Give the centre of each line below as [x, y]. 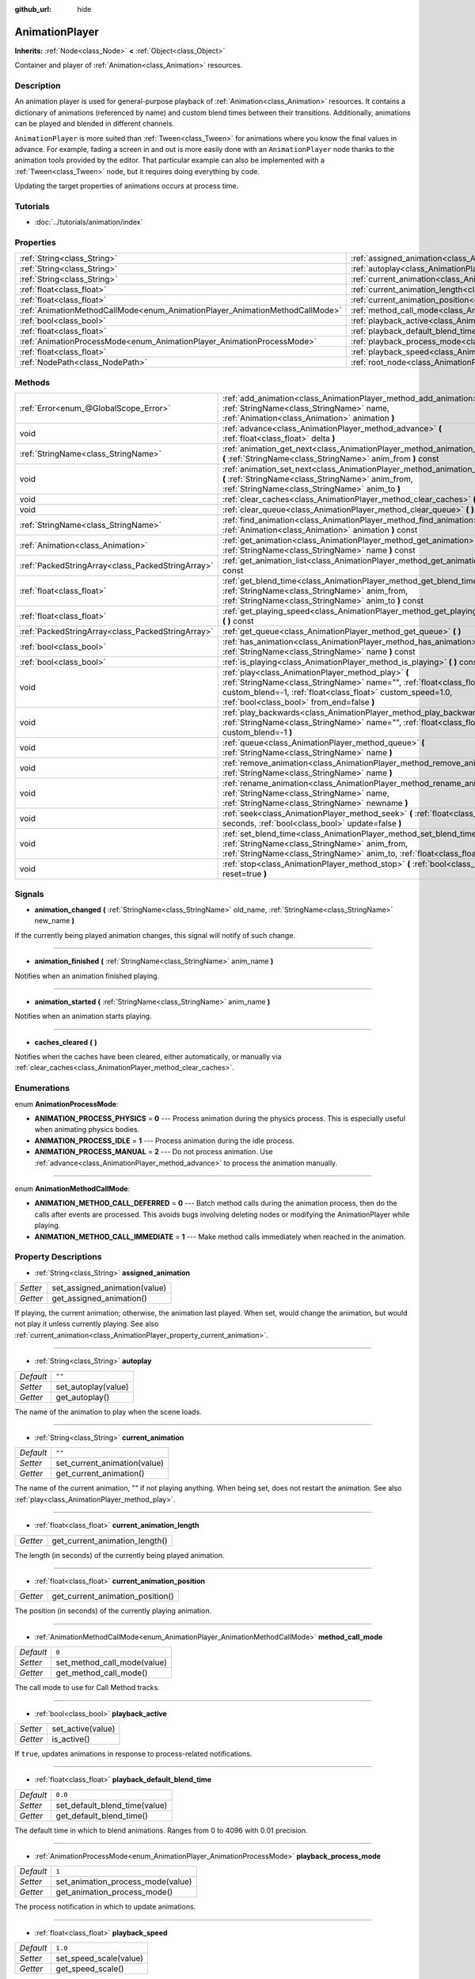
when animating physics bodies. [87, 1130]
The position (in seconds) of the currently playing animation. [113, 1611]
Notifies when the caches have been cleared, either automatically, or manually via [148, 1057]
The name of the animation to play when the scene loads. [108, 1411]
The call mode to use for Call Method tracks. [87, 1688]
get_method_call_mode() [102, 1673]
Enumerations [42, 1088]
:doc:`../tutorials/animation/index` [89, 222]
